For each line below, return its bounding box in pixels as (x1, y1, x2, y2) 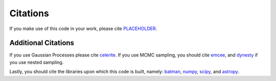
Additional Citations (9, 39, 74, 47)
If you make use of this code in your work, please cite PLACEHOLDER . (9, 25, 157, 32)
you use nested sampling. (9, 59, 64, 65)
